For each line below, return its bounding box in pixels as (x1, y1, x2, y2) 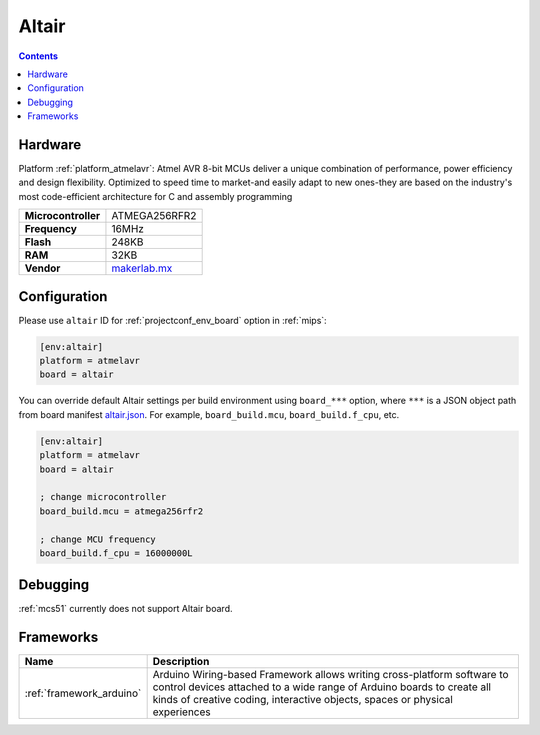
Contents (18, 50, 59, 62)
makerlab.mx (111, 261, 173, 275)
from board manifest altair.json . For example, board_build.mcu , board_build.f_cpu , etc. (18, 408, 400, 420)
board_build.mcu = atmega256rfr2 (39, 505, 204, 517)
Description (152, 655, 210, 669)
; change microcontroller (39, 491, 167, 503)
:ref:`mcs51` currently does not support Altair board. (18, 603, 233, 615)
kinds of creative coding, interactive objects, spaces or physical (152, 693, 454, 707)
